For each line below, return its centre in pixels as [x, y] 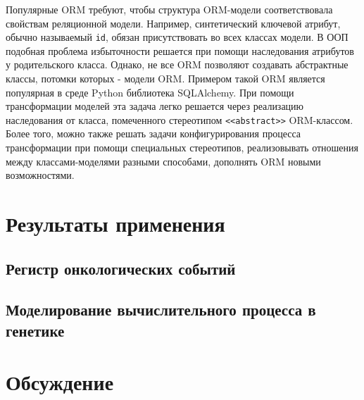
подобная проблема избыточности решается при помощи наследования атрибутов [180, 50]
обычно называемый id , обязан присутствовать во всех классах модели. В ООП [177, 37]
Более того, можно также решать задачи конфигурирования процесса [153, 133]
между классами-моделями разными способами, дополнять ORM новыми [163, 161]
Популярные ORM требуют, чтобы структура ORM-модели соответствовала [169, 9]
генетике [35, 330]
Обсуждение [60, 382]
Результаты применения [115, 224]
